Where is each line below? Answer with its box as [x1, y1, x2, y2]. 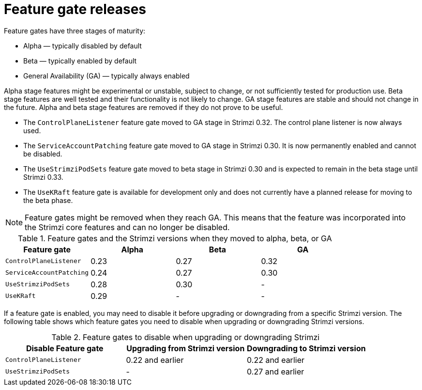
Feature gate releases [4, 1, 147, 17]
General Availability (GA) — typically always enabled [23, 71, 190, 80]
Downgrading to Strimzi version [247, 343, 366, 353]
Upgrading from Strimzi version [126, 343, 245, 353]
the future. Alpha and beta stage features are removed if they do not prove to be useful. [4, 103, 283, 111]
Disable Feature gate [26, 343, 104, 353]
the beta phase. [23, 196, 73, 204]
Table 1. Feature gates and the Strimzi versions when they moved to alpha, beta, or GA [18, 233, 332, 243]
